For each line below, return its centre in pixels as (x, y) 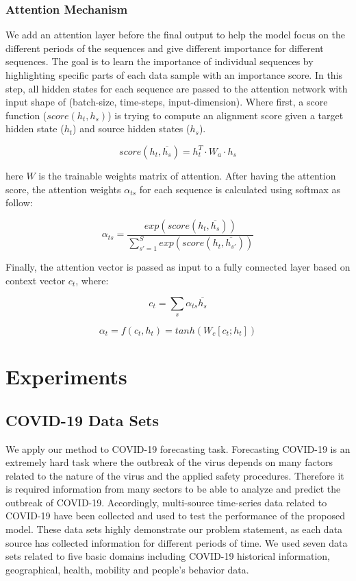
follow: (19, 202)
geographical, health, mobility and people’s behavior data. (127, 569)
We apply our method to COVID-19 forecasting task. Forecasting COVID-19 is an (178, 448)
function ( (26, 115)
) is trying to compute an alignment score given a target (226, 115)
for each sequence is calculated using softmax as (240, 189)
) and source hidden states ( (131, 128)
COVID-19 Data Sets (82, 420)
